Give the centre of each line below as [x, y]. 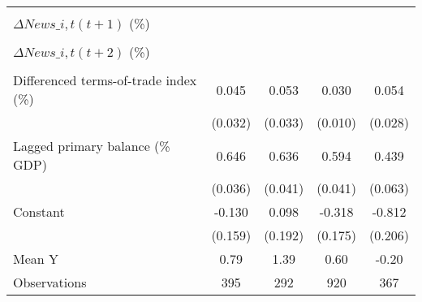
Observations [50, 282]
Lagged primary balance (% [92, 146]
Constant [39, 211]
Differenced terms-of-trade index [105, 80]
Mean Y [36, 259]
